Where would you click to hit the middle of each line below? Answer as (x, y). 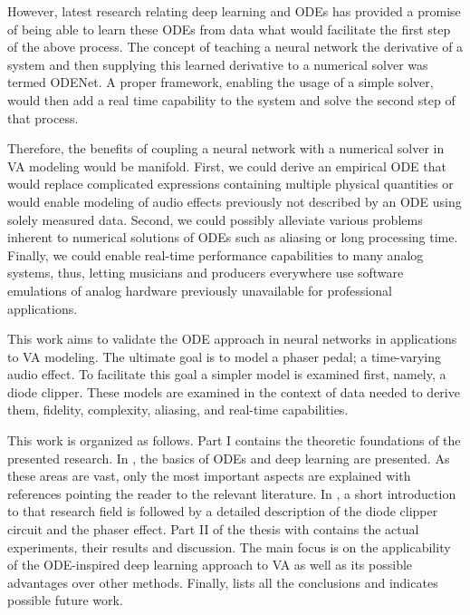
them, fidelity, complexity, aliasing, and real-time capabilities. (178, 410)
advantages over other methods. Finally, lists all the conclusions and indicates (223, 582)
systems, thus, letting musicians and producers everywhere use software (206, 273)
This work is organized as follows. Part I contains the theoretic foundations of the (234, 440)
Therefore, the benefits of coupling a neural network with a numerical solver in (226, 148)
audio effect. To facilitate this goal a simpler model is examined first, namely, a (227, 374)
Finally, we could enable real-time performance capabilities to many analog (216, 254)
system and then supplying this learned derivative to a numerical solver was (218, 64)
